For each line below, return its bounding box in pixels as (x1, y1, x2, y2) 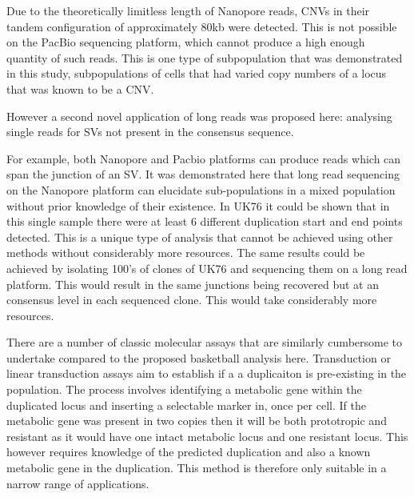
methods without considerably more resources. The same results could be (6, 244, 365, 261)
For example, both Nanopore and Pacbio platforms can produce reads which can (6, 150, 401, 166)
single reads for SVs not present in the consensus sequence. (6, 123, 294, 140)
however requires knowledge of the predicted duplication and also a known (6, 443, 371, 460)
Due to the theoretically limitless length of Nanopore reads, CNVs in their (6, 2, 370, 18)
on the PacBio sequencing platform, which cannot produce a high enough (6, 34, 365, 50)
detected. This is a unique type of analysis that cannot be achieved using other (6, 228, 393, 245)
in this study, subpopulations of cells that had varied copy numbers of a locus (6, 65, 387, 82)
